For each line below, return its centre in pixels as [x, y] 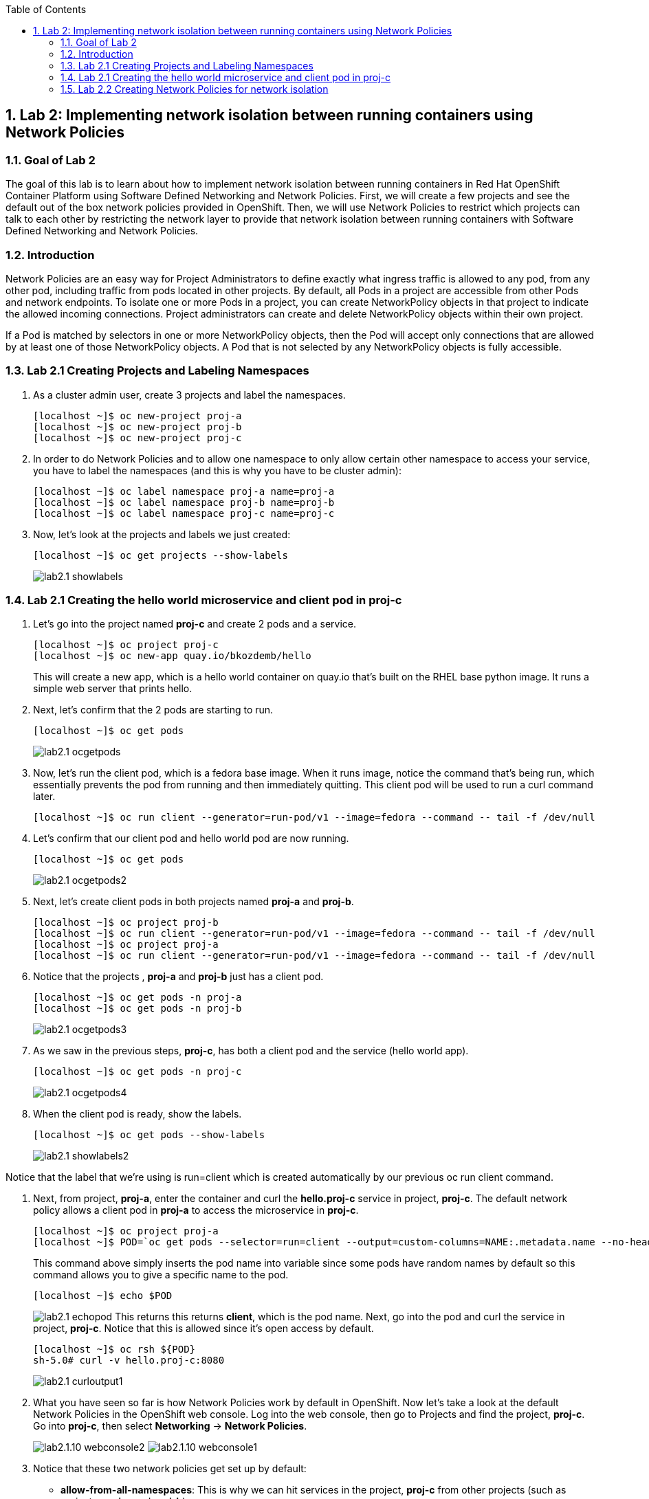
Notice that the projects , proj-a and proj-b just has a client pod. [178, 977]
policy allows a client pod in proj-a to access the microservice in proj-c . [196, 1210]
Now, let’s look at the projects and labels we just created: [162, 534]
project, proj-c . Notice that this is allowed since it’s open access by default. [203, 1329]
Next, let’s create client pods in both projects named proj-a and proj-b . [194, 902]
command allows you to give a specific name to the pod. [161, 1275]
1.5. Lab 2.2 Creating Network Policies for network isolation [195, 89]
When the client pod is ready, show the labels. [137, 1114]
